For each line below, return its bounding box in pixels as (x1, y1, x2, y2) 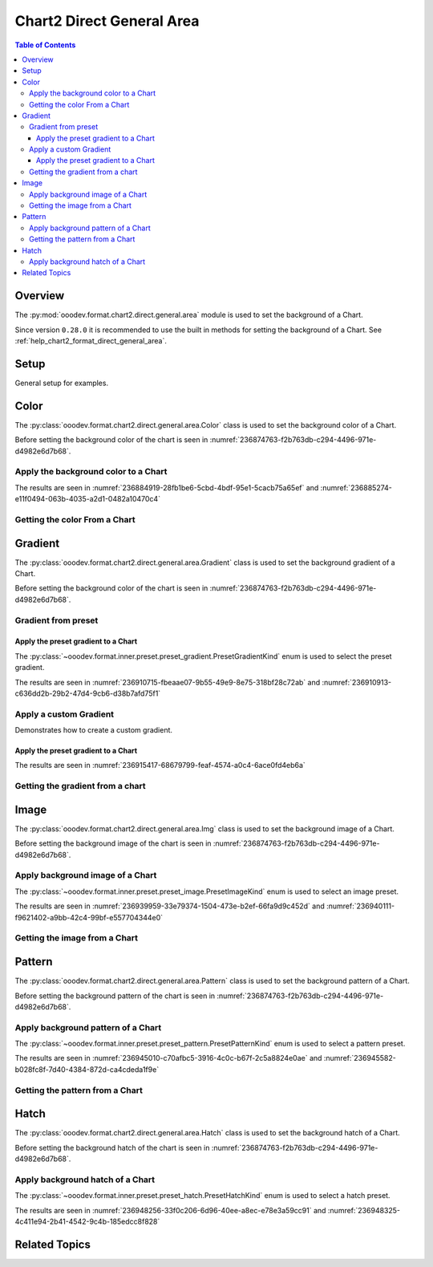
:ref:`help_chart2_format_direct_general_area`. (14, 336, 168, 346)
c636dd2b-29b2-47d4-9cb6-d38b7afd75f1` (14, 688, 161, 698)
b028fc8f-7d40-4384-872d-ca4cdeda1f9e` (14, 1064, 160, 1074)
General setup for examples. (14, 378, 108, 388)
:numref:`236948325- (327, 1205, 401, 1215)
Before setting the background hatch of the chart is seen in (14, 1143, 210, 1152)
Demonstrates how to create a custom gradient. (14, 725, 172, 735)
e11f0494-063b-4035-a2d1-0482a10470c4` (14, 494, 160, 504)
